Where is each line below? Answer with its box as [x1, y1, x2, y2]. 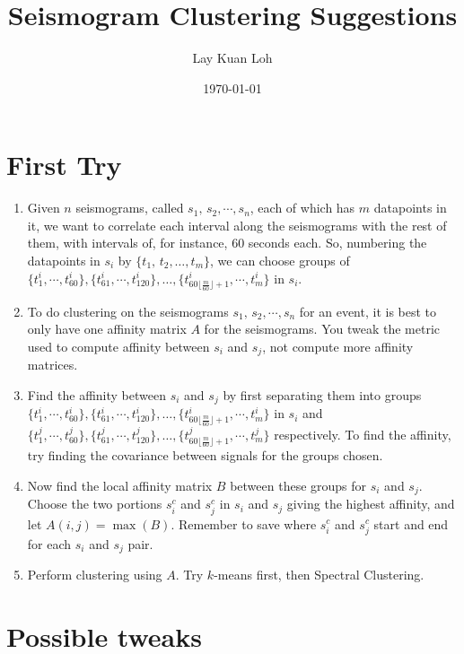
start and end [373, 514, 449, 533]
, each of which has [250, 198, 355, 217]
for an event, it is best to [299, 301, 437, 320]
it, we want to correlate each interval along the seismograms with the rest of [27, 215, 447, 234]
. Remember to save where [171, 514, 317, 533]
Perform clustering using [27, 565, 162, 584]
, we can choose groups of [210, 251, 350, 270]
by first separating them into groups [223, 385, 422, 404]
